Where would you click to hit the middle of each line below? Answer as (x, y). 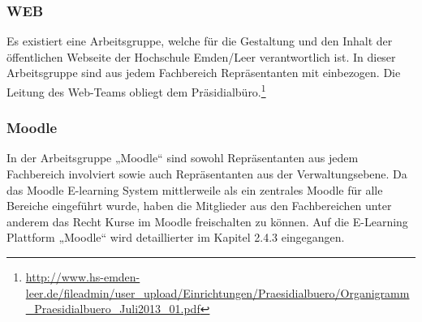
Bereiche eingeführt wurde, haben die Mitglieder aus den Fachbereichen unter (199, 206)
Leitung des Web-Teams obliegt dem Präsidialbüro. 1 (136, 90)
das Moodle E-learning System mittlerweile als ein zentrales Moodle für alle (195, 189)
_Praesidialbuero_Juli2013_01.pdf (113, 309)
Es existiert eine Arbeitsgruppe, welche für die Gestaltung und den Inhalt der (200, 41)
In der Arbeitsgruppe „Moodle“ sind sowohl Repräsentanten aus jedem (183, 158)
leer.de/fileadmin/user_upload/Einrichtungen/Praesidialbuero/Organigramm (217, 292)
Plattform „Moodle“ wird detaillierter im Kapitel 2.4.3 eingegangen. (176, 237)
